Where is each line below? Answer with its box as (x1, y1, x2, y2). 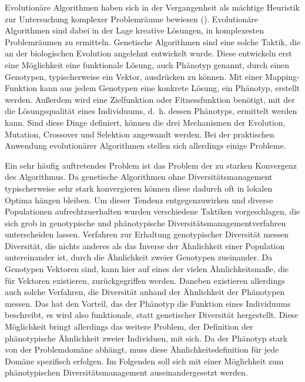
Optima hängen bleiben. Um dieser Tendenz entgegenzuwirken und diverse (5, 193, 273, 206)
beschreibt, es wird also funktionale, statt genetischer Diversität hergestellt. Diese (5, 309, 299, 321)
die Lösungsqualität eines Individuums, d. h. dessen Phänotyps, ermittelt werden (5, 105, 297, 117)
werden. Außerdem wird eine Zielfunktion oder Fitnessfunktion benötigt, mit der (5, 93, 295, 105)
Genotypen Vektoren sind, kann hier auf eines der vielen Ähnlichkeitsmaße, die (5, 263, 289, 275)
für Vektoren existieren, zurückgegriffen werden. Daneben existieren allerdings (5, 274, 285, 286)
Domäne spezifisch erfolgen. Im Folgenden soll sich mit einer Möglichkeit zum (5, 354, 284, 367)
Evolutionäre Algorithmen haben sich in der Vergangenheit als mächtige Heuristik (5, 1, 300, 13)
